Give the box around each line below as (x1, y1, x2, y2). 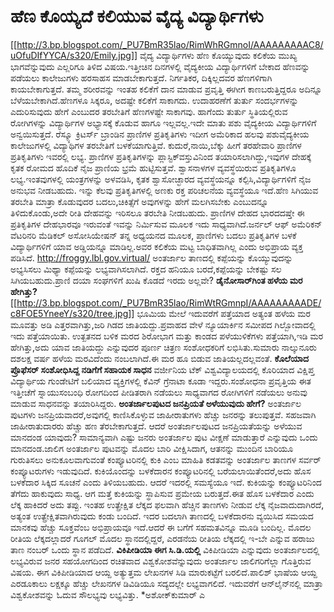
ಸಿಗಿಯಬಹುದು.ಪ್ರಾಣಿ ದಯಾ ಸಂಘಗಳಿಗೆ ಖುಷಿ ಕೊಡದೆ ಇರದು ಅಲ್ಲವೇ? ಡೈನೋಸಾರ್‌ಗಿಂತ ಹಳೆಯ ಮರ (10, 274, 303, 286)
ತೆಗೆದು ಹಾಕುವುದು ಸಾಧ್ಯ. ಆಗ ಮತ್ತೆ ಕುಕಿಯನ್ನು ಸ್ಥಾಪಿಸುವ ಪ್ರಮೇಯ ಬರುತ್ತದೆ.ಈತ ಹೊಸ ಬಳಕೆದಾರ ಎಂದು (10, 487, 315, 499)
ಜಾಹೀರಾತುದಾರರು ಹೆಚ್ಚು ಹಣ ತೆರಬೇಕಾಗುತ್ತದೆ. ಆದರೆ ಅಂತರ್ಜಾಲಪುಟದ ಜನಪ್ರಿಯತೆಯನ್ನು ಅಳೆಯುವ (10, 420, 303, 432)
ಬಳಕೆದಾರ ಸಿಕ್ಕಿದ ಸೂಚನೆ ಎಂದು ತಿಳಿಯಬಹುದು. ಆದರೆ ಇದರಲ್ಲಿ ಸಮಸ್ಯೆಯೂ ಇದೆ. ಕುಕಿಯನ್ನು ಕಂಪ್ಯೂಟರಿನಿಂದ (10, 476, 322, 488)
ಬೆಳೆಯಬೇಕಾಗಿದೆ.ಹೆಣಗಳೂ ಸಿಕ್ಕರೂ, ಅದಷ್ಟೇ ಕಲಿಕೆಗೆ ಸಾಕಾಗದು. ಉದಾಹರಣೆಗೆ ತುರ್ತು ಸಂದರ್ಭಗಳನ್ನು (10, 94, 299, 106)
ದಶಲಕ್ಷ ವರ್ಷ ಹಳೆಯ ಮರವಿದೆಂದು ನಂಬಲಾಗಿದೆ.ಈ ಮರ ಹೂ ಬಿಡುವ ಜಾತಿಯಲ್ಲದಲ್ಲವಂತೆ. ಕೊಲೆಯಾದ (10, 352, 309, 364)
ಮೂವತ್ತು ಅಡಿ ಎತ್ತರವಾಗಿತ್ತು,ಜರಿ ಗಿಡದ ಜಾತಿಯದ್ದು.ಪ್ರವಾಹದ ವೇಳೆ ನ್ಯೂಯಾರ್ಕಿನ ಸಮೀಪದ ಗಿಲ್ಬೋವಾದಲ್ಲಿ (10, 318, 316, 330)
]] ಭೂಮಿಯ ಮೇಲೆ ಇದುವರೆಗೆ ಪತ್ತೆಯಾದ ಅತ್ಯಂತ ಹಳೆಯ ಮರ (128, 307, 311, 319)
